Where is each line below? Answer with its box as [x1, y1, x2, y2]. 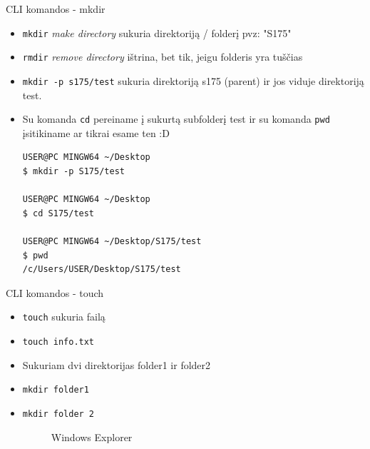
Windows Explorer [51, 429, 133, 444]
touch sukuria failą [22, 309, 106, 324]
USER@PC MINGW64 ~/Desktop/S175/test [22, 236, 202, 246]
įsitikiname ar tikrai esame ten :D [22, 125, 170, 140]
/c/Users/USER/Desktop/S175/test [22, 264, 181, 275]
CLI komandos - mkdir [6, 1, 106, 16]
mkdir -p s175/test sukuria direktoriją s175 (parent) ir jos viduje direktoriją [22, 73, 364, 88]
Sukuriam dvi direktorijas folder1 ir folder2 [22, 357, 211, 372]
